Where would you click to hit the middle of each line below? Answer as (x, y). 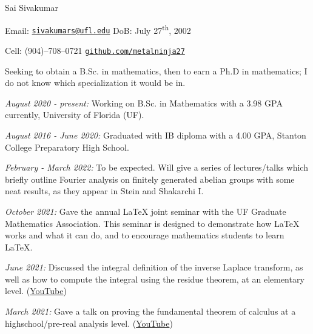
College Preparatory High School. (67, 147)
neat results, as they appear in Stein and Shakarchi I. (104, 191)
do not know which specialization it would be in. (95, 83)
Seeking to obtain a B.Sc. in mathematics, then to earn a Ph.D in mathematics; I (156, 70)
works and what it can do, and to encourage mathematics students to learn (145, 235)
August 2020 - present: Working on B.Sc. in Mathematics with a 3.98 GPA (144, 103)
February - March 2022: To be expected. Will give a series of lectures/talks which (156, 167)
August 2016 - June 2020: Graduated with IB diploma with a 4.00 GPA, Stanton (156, 135)
